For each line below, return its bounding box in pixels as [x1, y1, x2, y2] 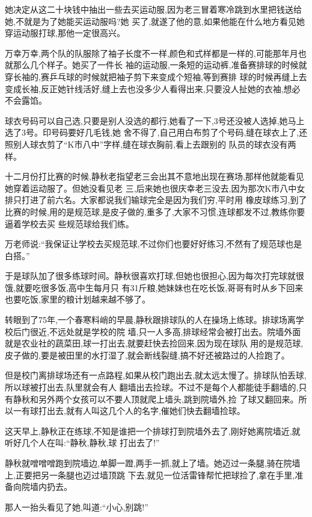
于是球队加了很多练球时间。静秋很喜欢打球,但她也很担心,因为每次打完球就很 [5, 269, 304, 282]
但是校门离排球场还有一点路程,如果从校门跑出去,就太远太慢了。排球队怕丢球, [5, 369, 307, 381]
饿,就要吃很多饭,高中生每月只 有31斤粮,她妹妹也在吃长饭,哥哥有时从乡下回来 [5, 281, 304, 293]
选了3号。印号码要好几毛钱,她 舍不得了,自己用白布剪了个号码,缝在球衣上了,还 [5, 126, 308, 139]
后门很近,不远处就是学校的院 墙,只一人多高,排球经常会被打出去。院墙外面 [13, 325, 301, 337]
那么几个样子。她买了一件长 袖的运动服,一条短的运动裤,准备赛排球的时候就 [13, 58, 307, 71]
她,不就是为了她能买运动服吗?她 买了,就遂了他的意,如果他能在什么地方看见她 [5, 14, 305, 27]
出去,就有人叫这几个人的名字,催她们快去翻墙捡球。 [46, 404, 245, 417]
